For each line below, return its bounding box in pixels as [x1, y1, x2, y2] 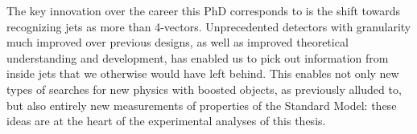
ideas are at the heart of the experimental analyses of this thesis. [6, 112, 326, 129]
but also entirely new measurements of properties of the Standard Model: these [6, 96, 397, 113]
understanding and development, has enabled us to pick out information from [6, 49, 389, 66]
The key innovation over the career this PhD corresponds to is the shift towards [6, 2, 401, 18]
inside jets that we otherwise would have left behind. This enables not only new [6, 65, 399, 82]
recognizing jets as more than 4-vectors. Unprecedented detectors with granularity [6, 18, 411, 35]
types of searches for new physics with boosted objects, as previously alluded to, [6, 80, 402, 97]
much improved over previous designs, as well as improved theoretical [6, 34, 349, 51]
